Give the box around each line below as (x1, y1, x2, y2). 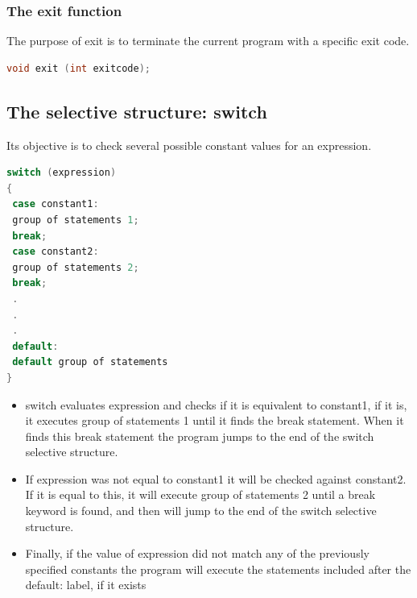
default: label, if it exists (25, 576, 147, 593)
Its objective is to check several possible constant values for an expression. (6, 136, 372, 153)
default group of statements (12, 356, 168, 368)
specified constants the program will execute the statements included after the (25, 560, 411, 577)
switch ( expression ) (6, 167, 117, 179)
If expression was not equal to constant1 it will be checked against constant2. (25, 470, 407, 487)
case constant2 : (12, 246, 99, 258)
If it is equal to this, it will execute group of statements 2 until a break (25, 486, 376, 503)
